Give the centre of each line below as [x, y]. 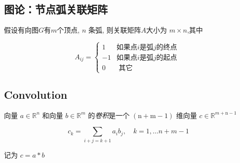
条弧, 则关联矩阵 [115, 30]
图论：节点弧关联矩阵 [56, 9]
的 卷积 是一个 [109, 115]
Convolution [36, 94]
